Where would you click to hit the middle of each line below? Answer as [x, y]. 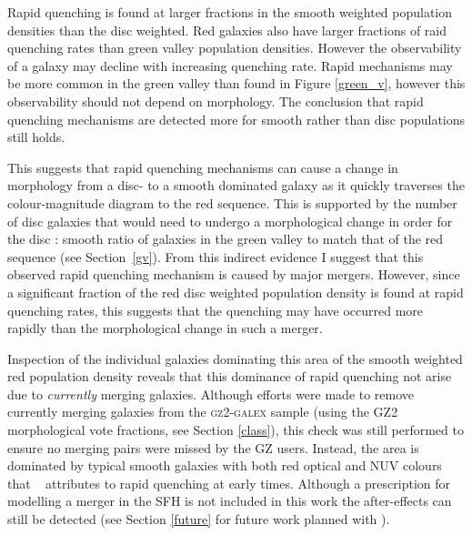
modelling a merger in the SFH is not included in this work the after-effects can [230, 501]
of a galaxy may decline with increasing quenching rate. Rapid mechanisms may [230, 65]
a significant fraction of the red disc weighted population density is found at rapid [236, 292]
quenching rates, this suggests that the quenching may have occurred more [216, 310]
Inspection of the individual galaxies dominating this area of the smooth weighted [235, 358]
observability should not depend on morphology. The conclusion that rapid [216, 101]
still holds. [36, 137]
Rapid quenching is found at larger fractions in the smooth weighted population [230, 12]
